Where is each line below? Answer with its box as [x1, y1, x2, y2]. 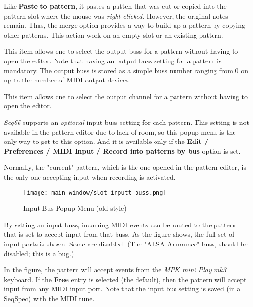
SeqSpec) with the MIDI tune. [4, 293, 95, 303]
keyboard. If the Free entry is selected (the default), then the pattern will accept [4, 274, 247, 284]
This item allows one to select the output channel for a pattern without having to [4, 91, 248, 101]
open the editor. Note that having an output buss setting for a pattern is [4, 55, 222, 65]
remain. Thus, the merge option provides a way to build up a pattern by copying [4, 20, 245, 30]
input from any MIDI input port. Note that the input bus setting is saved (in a [4, 284, 241, 294]
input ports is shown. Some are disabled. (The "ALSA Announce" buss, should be [4, 238, 248, 248]
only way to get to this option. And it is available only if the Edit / [4, 136, 209, 146]
